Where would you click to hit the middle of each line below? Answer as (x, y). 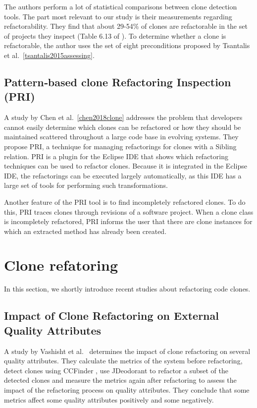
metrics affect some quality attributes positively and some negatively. (109, 399)
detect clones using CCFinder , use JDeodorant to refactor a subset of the (116, 370)
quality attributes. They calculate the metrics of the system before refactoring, (123, 361)
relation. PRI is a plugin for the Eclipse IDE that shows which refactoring (116, 156)
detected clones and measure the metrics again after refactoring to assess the (120, 380)
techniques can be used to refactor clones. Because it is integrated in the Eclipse (126, 166)
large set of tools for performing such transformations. (86, 185)
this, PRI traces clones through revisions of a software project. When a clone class (129, 211)
